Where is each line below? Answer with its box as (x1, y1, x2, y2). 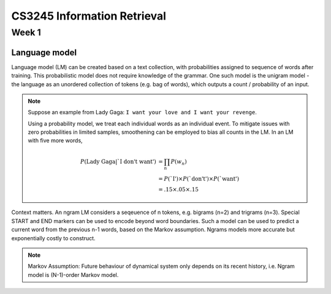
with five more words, (28, 137, 83, 144)
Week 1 (11, 27, 41, 38)
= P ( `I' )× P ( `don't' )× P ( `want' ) (158, 175, 239, 182)
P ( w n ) (170, 158, 187, 166)
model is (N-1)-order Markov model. (28, 271, 119, 278)
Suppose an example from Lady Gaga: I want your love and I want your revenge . (28, 109, 257, 116)
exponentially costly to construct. (11, 234, 96, 241)
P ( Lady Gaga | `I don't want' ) (80, 158, 156, 165)
